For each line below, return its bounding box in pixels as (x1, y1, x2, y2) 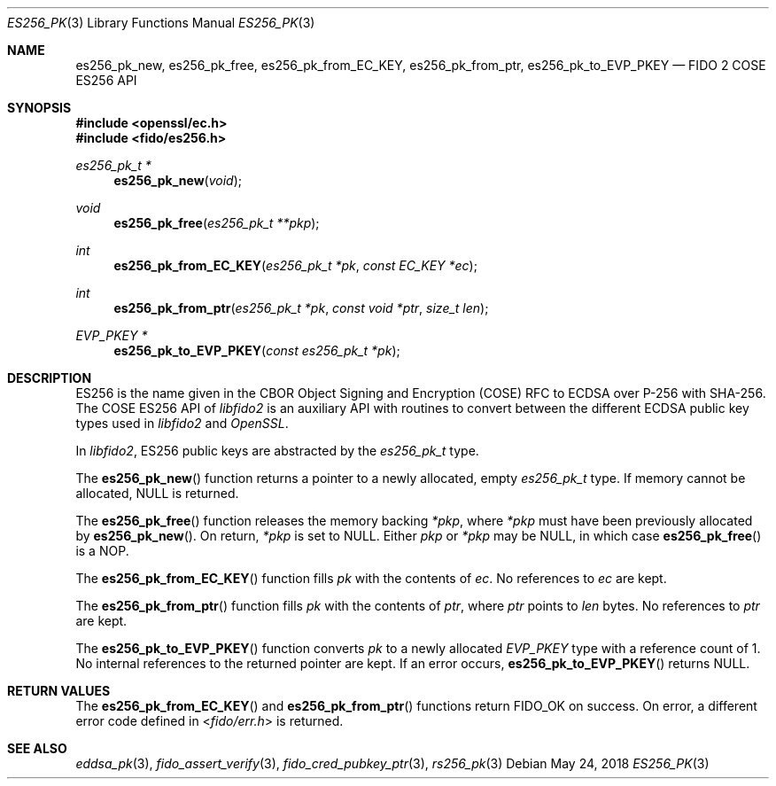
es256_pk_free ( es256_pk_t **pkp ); (113, 215, 320, 230)
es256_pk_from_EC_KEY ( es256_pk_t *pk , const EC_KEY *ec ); (113, 258, 477, 273)
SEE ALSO (7, 741, 67, 756)
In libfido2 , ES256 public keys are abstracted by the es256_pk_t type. (75, 443, 479, 458)
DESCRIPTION (7, 370, 92, 385)
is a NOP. (75, 543, 129, 558)
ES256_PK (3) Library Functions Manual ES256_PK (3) (7, 15, 315, 30)
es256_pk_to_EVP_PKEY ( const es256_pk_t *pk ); (113, 343, 400, 358)
